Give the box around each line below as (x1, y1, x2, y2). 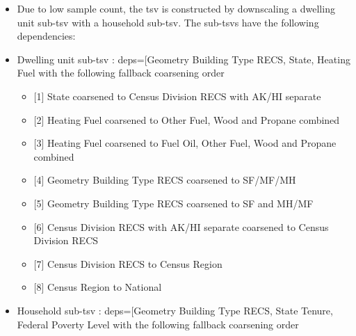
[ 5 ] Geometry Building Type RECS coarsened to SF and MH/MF (33, 195, 314, 210)
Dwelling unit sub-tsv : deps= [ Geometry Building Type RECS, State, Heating (17, 51, 350, 66)
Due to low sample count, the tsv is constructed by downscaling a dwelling (17, 1, 335, 15)
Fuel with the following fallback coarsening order (17, 65, 225, 80)
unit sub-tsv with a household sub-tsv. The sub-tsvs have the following (17, 15, 319, 29)
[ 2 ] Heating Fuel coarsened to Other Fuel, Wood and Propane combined (33, 112, 340, 127)
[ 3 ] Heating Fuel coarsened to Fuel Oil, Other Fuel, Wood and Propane (33, 136, 337, 150)
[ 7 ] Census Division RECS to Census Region (33, 256, 222, 271)
